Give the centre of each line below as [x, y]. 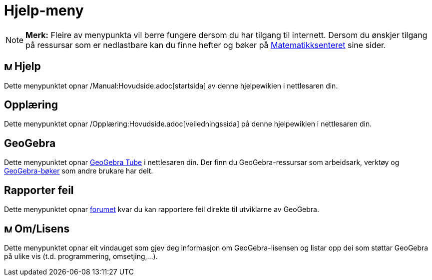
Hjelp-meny [44, 10]
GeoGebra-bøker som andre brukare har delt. [79, 171]
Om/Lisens [42, 228]
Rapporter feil [39, 190]
